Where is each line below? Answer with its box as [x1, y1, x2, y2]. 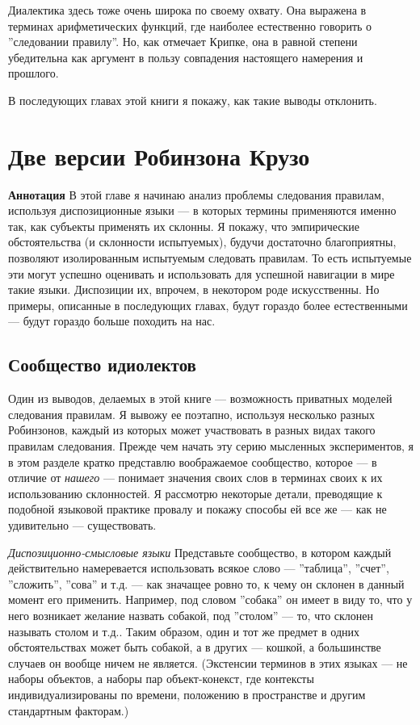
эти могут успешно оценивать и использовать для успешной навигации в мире [8, 265, 395, 282]
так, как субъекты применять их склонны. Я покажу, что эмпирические [8, 217, 359, 234]
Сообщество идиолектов [8, 352, 196, 377]
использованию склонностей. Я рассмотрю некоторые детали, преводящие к [8, 484, 383, 501]
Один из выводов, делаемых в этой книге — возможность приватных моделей [8, 390, 393, 407]
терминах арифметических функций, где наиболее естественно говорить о [8, 17, 372, 34]
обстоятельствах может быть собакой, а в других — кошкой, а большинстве [8, 639, 381, 656]
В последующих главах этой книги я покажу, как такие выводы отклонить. [8, 91, 377, 108]
